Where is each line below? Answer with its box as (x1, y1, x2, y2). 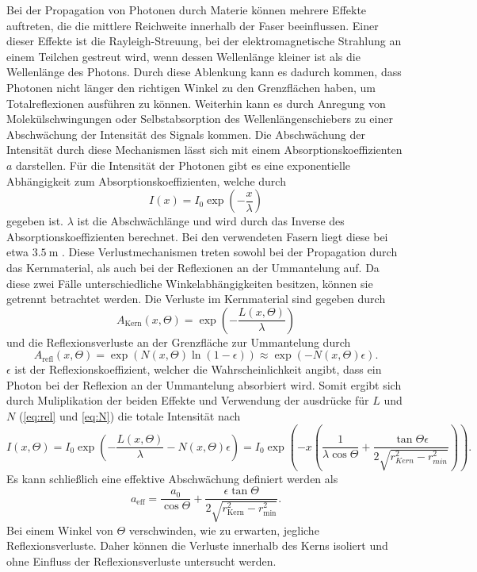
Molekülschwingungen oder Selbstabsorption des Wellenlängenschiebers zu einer (6, 110, 393, 127)
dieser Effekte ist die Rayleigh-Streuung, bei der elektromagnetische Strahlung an (6, 33, 402, 49)
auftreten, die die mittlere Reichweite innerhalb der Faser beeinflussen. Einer (6, 17, 379, 33)
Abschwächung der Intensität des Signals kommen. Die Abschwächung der (6, 125, 365, 142)
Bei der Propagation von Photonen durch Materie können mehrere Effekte (6, 2, 367, 17)
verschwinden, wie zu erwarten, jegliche (128, 521, 319, 538)
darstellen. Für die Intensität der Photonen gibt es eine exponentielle (16, 156, 351, 173)
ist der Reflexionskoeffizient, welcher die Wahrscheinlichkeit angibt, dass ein (14, 361, 382, 378)
